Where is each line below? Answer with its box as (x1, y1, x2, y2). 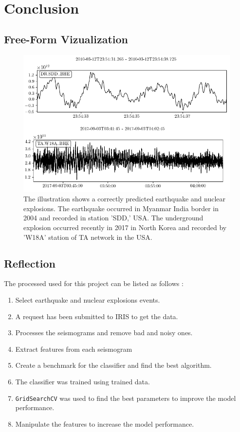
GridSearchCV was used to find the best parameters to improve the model (15, 393, 236, 403)
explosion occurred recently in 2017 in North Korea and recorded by (23, 222, 227, 233)
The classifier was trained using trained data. (15, 377, 150, 386)
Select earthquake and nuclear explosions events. (15, 295, 160, 305)
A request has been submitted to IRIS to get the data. (15, 311, 178, 321)
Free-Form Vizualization (4, 31, 128, 46)
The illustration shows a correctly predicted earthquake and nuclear (23, 194, 226, 204)
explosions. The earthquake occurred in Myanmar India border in (23, 203, 219, 213)
